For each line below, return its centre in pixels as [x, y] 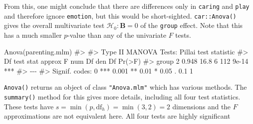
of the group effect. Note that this [191, 25]
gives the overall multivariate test [54, 25]
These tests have [29, 106]
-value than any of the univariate [117, 35]
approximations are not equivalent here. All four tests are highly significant [117, 116]
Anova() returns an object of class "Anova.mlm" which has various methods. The [126, 87]
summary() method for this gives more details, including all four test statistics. [122, 97]
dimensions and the [201, 106]
